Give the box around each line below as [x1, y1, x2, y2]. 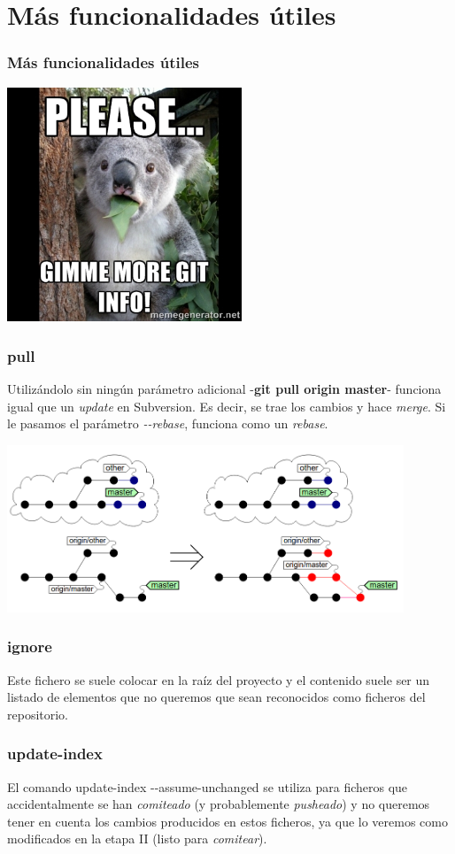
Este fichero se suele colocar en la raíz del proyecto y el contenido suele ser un [7, 670, 430, 689]
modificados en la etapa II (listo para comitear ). [7, 829, 267, 848]
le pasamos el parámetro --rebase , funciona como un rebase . [7, 414, 328, 433]
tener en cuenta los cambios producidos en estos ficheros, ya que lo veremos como [7, 812, 448, 830]
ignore [7, 635, 52, 658]
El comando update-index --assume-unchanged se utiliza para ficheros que [7, 777, 408, 796]
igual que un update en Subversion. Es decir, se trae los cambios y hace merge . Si [7, 396, 446, 415]
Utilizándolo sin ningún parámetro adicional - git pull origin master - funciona [7, 379, 442, 397]
